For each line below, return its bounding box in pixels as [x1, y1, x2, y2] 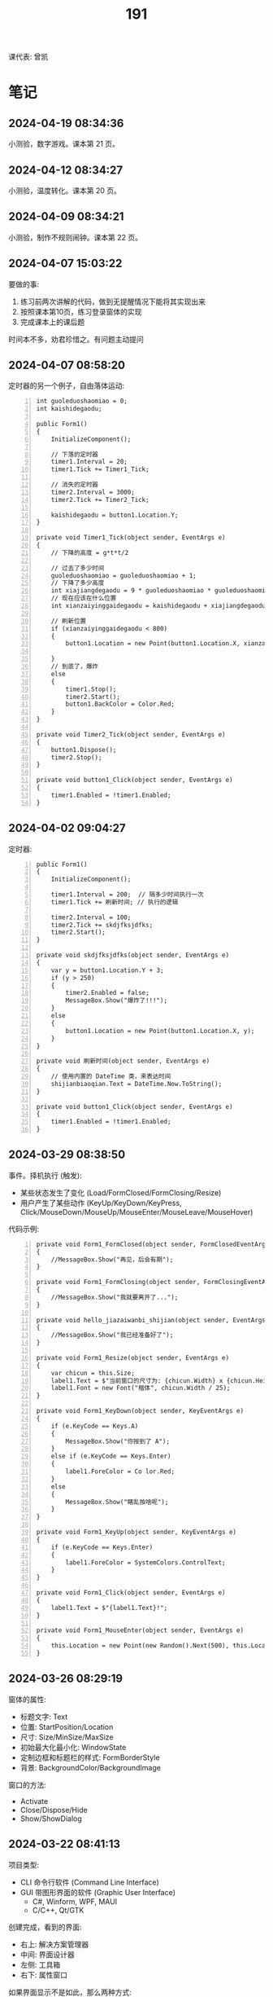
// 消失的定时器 [50, 481, 99, 489]
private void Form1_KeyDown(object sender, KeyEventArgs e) [36, 1407, 245, 1415]
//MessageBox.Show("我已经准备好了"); [50, 1331, 174, 1339]
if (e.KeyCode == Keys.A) [50, 1422, 139, 1430]
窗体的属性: [8, 1694, 47, 1704]
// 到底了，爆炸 [50, 662, 99, 671]
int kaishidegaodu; [36, 405, 102, 413]
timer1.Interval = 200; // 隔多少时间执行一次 [50, 891, 204, 899]
